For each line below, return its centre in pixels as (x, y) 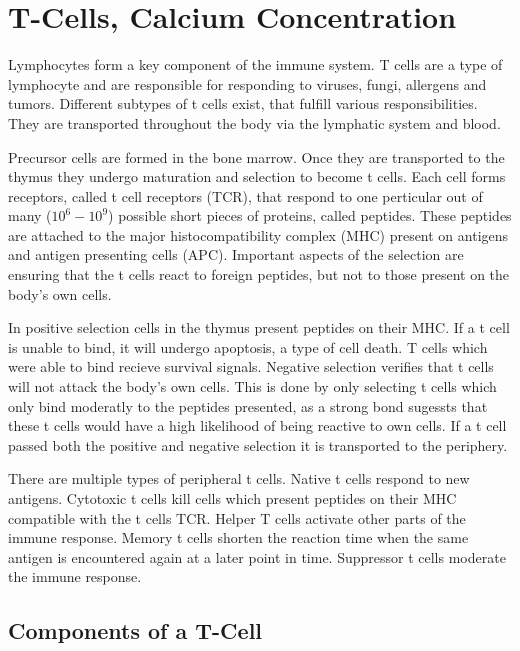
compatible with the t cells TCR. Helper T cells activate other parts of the (237, 517)
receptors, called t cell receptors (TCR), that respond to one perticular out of (245, 195)
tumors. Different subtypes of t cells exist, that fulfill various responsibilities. (243, 103)
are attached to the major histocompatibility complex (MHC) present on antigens (258, 234)
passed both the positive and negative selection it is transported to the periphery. (258, 444)
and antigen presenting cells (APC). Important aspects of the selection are (236, 254)
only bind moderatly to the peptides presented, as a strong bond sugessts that (248, 405)
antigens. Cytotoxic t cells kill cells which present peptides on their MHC (232, 498)
